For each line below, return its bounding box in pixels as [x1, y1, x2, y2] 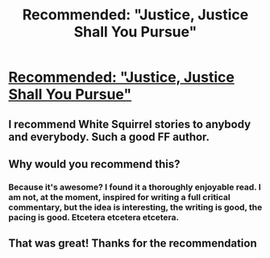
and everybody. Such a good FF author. [8, 130, 210, 144]
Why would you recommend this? [8, 157, 181, 171]
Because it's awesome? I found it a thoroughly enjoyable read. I [8, 181, 262, 193]
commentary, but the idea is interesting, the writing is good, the [8, 202, 263, 213]
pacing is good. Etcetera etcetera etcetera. [8, 211, 180, 223]
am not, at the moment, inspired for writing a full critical [8, 191, 231, 202]
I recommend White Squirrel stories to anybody [8, 117, 251, 131]
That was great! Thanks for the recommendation [8, 236, 257, 251]
